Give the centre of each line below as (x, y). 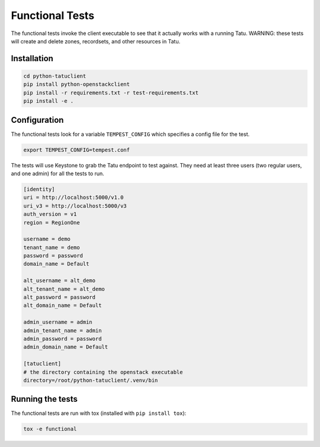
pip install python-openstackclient (77, 84)
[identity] (39, 189)
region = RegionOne (52, 222)
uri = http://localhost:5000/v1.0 (73, 198)
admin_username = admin (58, 322)
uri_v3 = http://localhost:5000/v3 (75, 206)
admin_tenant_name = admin (63, 330)
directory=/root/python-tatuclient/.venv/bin (91, 380)
